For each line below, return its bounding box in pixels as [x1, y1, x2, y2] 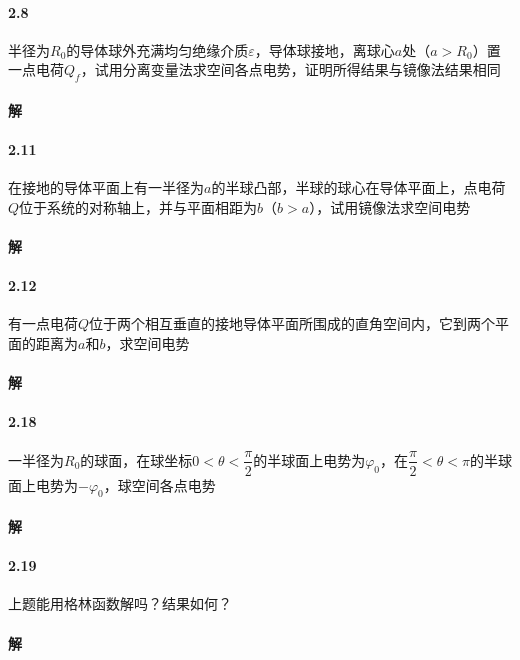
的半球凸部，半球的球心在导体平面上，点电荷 [211, 177, 506, 198]
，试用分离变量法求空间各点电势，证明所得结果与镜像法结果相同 [80, 59, 501, 80]
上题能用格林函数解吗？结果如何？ [8, 593, 232, 614]
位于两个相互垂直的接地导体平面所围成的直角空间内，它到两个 [89, 313, 496, 334]
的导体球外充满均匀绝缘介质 [66, 39, 249, 60]
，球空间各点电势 [103, 474, 216, 495]
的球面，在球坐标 [80, 449, 193, 470]
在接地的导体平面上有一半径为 [8, 177, 204, 198]
